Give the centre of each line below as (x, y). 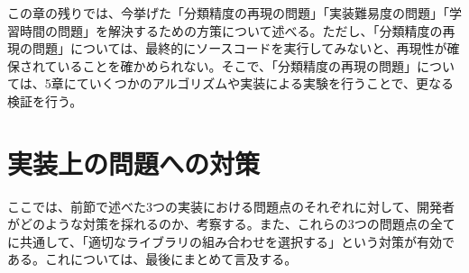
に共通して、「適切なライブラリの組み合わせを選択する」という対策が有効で (231, 241)
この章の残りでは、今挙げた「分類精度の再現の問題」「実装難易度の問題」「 (228, 13)
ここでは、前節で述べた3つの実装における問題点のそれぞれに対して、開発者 (231, 206)
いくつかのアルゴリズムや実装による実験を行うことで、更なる (271, 83)
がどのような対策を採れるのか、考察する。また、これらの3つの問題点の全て (231, 224)
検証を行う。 (45, 100)
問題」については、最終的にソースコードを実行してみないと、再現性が (239, 48)
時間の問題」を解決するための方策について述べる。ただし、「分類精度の (231, 30)
